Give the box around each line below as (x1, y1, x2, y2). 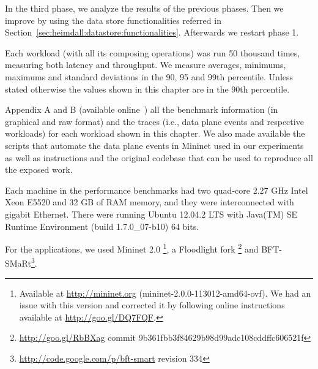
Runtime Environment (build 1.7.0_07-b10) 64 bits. (5, 219, 199, 232)
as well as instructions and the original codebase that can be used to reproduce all (5, 151, 313, 164)
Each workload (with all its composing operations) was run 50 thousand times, (5, 46, 300, 59)
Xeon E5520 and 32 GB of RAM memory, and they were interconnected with (5, 196, 294, 208)
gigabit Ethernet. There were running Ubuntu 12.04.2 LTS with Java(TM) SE (5, 207, 298, 220)
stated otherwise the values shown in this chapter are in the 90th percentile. (5, 82, 290, 95)
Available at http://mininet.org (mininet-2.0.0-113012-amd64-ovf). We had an (19, 286, 311, 299)
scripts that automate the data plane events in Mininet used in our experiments (5, 139, 304, 151)
